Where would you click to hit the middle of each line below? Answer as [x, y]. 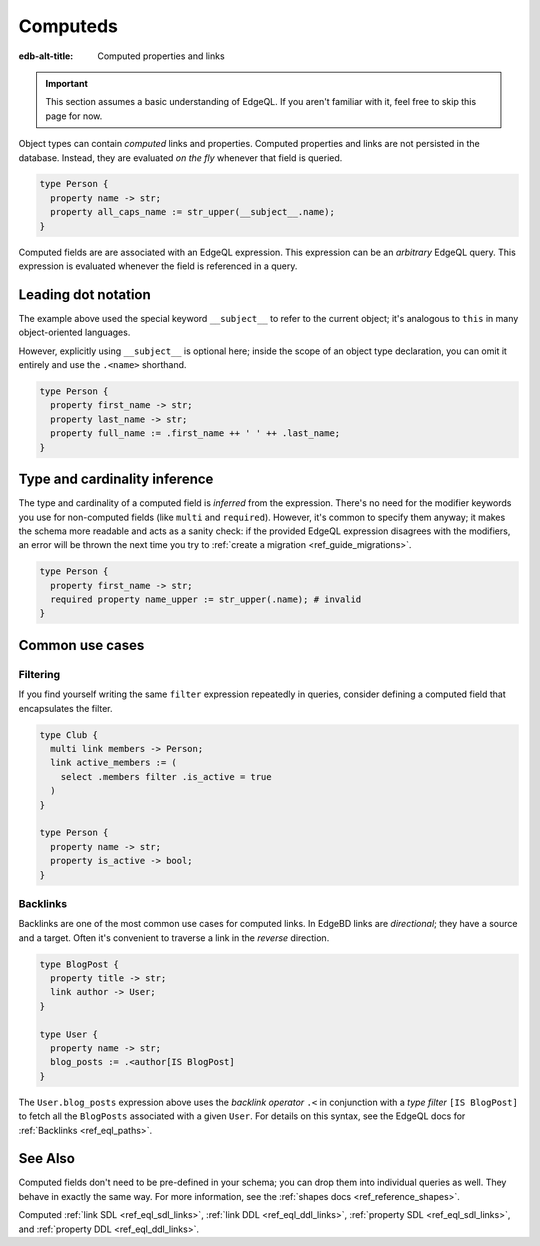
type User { [69, 1034]
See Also [46, 1158]
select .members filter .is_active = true [166, 776]
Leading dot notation [85, 294]
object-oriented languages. [74, 332]
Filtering [39, 674]
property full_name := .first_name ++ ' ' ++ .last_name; [195, 433]
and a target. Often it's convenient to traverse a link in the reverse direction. [174, 937]
